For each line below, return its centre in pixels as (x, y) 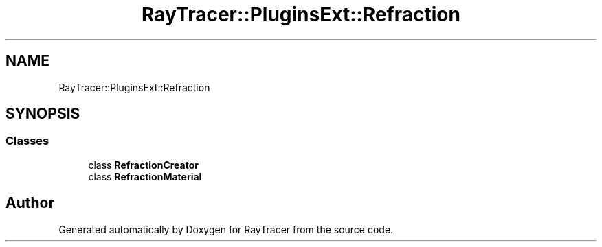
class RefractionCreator (143, 165)
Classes (27, 141)
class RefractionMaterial (145, 176)
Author (30, 203)
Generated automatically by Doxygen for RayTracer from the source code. (226, 229)
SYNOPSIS (43, 114)
